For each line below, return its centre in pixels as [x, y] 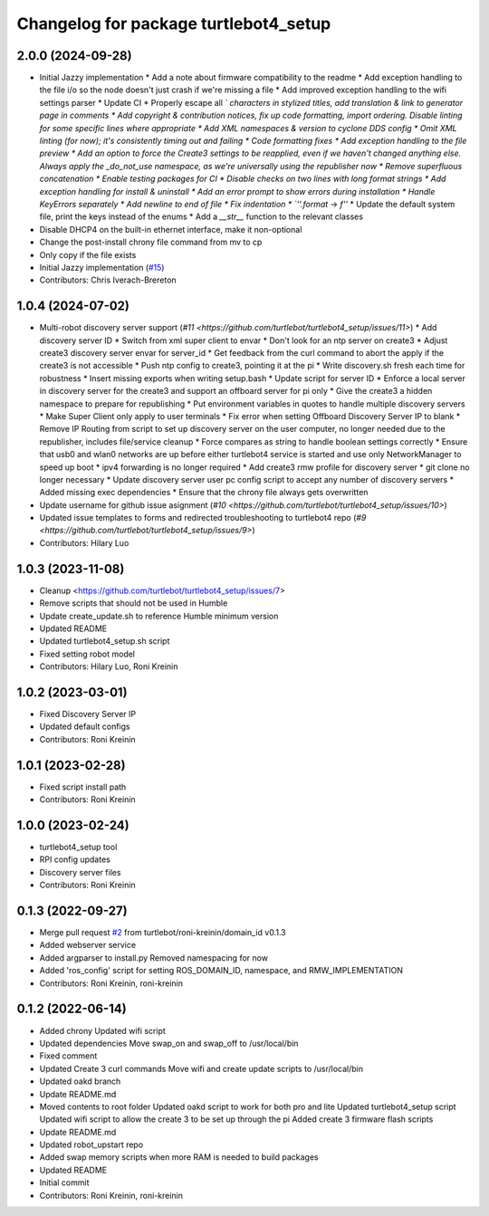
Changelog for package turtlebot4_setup [174, 24]
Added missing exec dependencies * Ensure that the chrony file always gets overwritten [204, 493]
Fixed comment [68, 1056]
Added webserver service [87, 945]
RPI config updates [75, 859]
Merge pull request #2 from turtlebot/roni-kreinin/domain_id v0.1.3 [163, 933]
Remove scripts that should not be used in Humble [134, 603]
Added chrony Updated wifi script [103, 1030]
